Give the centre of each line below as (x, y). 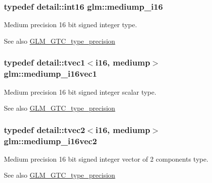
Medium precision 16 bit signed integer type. (71, 25)
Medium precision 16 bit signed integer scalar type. (80, 91)
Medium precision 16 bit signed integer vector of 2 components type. (106, 158)
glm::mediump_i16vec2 (51, 141)
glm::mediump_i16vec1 (51, 74)
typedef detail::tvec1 (44, 62)
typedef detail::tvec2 (44, 129)
